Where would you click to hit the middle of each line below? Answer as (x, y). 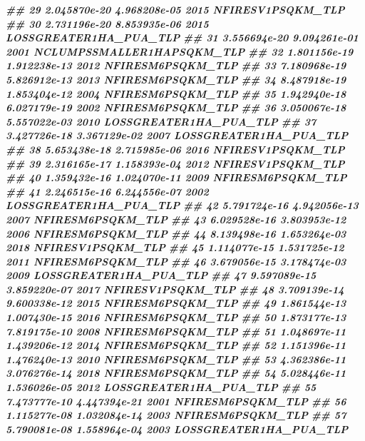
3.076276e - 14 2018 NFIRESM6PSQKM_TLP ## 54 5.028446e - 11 (176, 373)
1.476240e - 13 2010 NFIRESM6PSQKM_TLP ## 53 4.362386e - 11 (176, 359)
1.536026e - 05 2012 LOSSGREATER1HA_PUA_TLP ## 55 (161, 387)
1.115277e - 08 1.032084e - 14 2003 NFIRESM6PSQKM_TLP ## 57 (176, 415)
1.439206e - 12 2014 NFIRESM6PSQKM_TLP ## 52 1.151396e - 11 (176, 345)
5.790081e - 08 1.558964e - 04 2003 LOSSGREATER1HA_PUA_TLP (177, 429)
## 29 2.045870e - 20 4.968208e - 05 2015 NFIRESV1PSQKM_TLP (175, 9)
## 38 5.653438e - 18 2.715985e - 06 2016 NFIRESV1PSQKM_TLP (175, 149)
